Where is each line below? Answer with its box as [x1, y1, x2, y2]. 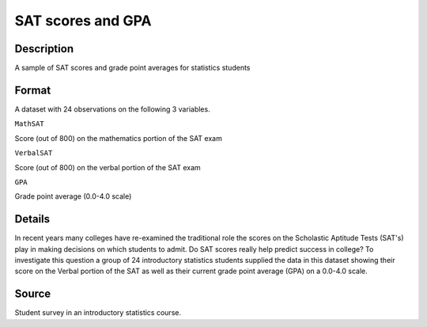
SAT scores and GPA [14, 12, 152, 29]
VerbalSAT [14, 149, 53, 158]
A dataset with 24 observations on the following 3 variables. [14, 104, 210, 114]
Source [14, 287, 51, 301]
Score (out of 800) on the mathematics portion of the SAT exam [14, 133, 223, 143]
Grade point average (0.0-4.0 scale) [14, 192, 132, 201]
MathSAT [14, 120, 45, 128]
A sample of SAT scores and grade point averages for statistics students [14, 63, 251, 73]
